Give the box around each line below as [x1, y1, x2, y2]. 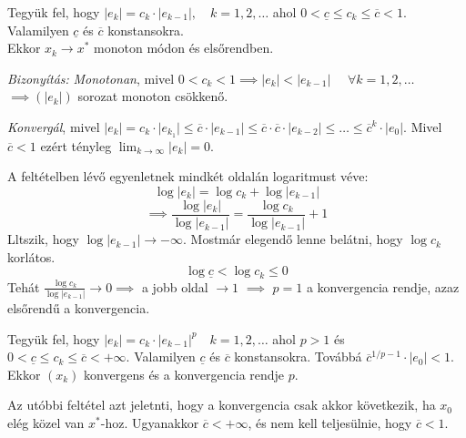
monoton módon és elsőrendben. [94, 38, 274, 57]
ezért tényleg [40, 136, 112, 155]
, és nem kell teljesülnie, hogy [248, 413, 412, 432]
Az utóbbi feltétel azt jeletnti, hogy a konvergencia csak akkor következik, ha [7, 395, 436, 414]
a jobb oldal [141, 277, 208, 296]
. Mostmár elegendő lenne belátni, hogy [183, 229, 403, 249]
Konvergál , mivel [7, 117, 100, 136]
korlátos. [7, 247, 56, 266]
